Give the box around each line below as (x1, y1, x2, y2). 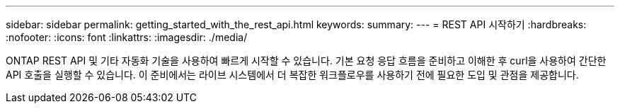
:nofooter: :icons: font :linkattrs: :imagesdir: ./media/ (6, 31, 248, 43)
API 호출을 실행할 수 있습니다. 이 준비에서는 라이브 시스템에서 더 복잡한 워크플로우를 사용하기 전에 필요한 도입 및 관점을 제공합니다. (6, 69, 579, 81)
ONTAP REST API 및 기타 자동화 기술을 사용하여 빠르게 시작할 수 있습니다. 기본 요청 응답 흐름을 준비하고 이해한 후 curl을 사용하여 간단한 (6, 54, 607, 67)
